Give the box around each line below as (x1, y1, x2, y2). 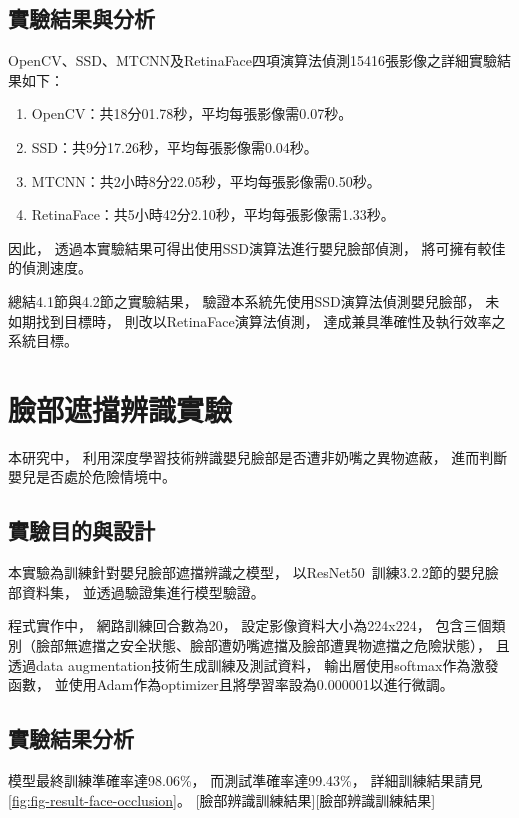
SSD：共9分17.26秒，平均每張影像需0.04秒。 (31, 136, 318, 157)
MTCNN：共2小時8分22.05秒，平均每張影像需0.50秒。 (31, 170, 381, 191)
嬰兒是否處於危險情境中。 (8, 466, 176, 487)
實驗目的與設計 (8, 515, 155, 546)
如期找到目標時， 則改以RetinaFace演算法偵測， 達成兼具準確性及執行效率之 (8, 310, 506, 331)
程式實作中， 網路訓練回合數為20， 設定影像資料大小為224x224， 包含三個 (8, 615, 492, 636)
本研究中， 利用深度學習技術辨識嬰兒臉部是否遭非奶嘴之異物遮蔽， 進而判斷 (8, 446, 508, 467)
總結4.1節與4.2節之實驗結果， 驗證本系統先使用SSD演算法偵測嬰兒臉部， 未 (8, 290, 500, 311)
